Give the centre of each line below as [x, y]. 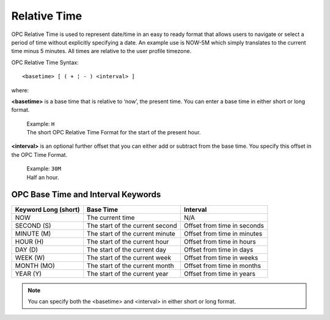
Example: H [41, 124]
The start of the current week [129, 258]
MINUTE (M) [33, 233]
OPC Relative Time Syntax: [45, 62]
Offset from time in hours [220, 241]
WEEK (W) [30, 258]
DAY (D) [27, 249]
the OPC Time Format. [39, 155]
